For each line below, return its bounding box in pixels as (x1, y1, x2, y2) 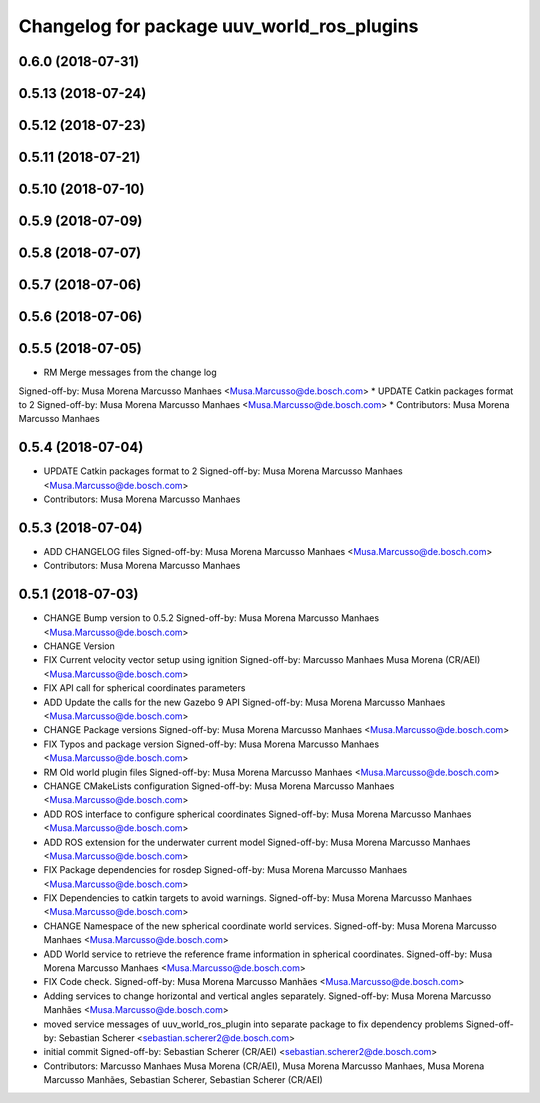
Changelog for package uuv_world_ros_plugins (18, 15, 419, 37)
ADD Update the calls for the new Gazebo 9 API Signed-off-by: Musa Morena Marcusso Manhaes (43, 696, 446, 708)
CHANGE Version (43, 640, 115, 652)
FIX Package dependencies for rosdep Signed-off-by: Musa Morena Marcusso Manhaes (43, 864, 408, 876)
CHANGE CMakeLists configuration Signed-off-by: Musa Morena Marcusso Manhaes (43, 780, 395, 792)
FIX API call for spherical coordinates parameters (43, 682, 246, 694)
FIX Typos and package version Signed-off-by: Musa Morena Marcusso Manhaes (43, 738, 380, 750)
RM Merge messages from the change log (43, 366, 217, 379)
